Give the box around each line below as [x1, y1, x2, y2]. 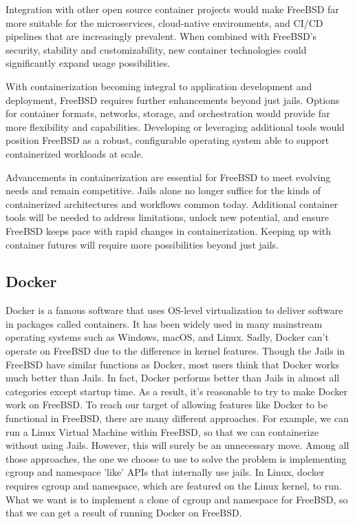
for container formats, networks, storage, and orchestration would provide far [6, 106, 330, 120]
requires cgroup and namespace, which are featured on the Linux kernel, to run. [6, 479, 342, 493]
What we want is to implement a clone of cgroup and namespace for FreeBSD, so [6, 492, 348, 506]
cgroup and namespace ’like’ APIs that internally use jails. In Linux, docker [6, 465, 325, 479]
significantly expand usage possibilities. [6, 56, 171, 70]
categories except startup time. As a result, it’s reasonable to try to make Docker [6, 384, 348, 398]
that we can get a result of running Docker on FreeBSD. [6, 505, 242, 520]
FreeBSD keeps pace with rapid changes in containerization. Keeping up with [6, 223, 331, 238]
